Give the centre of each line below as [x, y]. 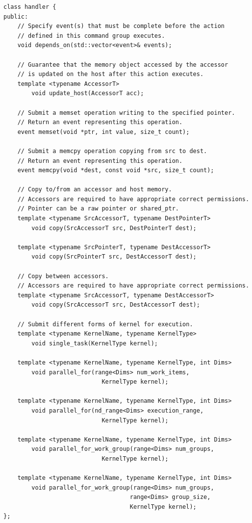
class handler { [30, 7]
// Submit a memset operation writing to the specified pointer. [126, 113]
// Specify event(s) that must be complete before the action [121, 26]
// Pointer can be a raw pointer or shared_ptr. [98, 209]
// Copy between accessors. [63, 276]
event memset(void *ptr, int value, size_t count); [103, 132]
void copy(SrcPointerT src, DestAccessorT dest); [114, 257]
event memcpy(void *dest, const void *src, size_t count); [116, 170]
